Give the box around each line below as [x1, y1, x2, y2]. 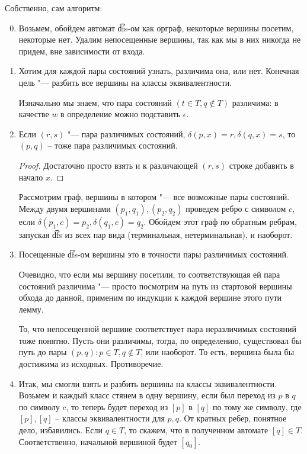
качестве [18, 108, 49, 120]
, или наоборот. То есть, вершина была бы [140, 346, 295, 358]
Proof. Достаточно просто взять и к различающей [18, 159, 198, 171]
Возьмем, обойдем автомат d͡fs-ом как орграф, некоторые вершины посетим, [18, 21, 294, 34]
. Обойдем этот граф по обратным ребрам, [143, 215, 297, 227]
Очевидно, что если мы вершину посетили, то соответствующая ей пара [18, 268, 280, 280]
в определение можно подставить [60, 108, 181, 120]
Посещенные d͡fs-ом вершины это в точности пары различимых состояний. [18, 248, 289, 260]
